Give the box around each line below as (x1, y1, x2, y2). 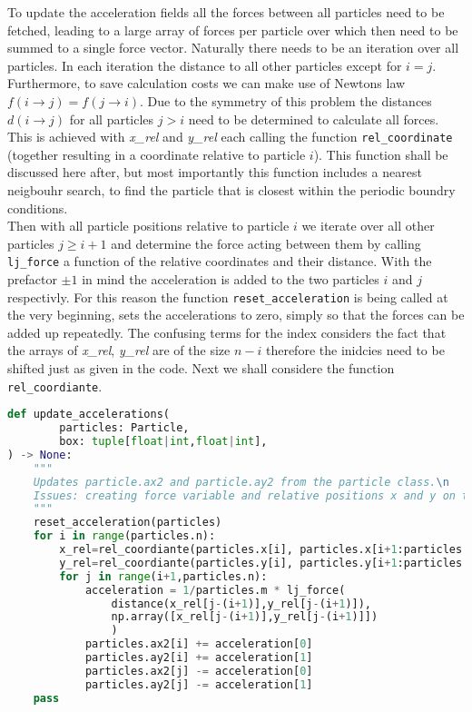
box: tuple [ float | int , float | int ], (59, 435, 268, 449)
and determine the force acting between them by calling (111, 233, 421, 252)
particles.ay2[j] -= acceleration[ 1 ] (84, 677, 313, 691)
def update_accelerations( (7, 408, 170, 421)
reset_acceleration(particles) (33, 516, 222, 529)
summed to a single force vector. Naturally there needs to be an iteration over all (7, 38, 459, 57)
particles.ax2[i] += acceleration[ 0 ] (84, 638, 313, 651)
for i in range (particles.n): (33, 529, 216, 543)
